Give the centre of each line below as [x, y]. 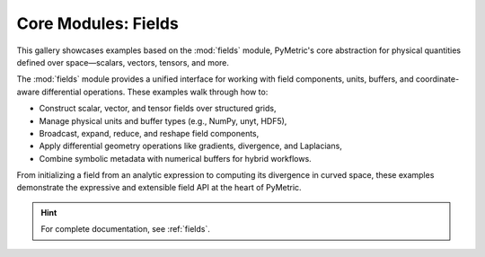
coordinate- [437, 79]
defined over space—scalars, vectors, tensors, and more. [123, 62]
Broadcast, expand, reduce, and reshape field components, [149, 133]
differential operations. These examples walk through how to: [155, 92]
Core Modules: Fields [97, 23]
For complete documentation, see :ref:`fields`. [125, 229]
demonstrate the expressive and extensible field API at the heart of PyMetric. [159, 188]
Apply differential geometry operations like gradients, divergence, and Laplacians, [191, 146]
